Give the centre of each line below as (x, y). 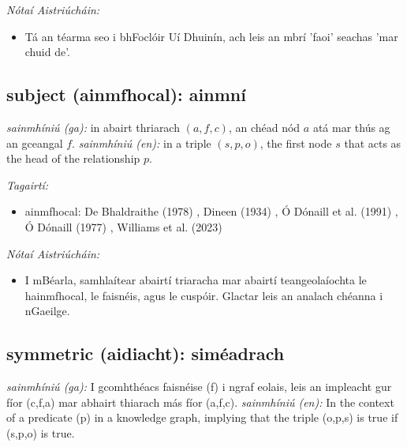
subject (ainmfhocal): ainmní (126, 94)
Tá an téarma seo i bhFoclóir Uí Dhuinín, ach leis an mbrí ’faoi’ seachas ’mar (211, 36)
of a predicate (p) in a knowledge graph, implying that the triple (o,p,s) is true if (202, 417)
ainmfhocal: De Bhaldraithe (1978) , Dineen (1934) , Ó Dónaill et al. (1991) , (211, 211)
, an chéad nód (264, 127)
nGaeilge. (47, 311)
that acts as (373, 143)
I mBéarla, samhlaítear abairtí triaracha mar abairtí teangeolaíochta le (196, 280)
